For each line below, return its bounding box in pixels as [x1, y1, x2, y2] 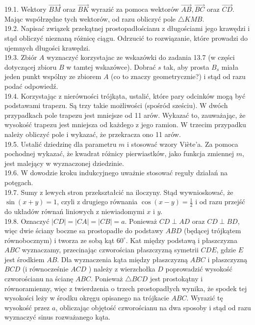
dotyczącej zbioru [4, 61, 57, 72]
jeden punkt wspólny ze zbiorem [4, 71, 102, 81]
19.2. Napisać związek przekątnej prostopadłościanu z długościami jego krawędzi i [4, 23, 250, 33]
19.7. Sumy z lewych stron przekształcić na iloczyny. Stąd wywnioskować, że [4, 187, 233, 197]
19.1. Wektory [4, 4, 47, 14]
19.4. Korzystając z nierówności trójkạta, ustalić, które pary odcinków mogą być [4, 90, 246, 101]
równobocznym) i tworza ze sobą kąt [4, 235, 115, 245]
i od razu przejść [195, 196, 245, 207]
